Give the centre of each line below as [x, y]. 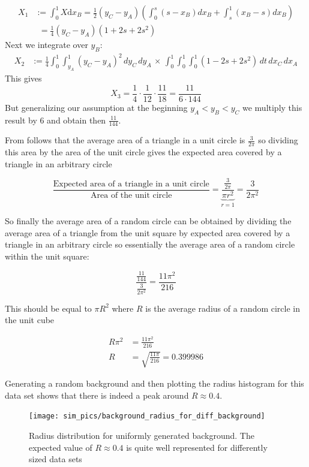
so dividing [278, 140]
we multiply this [272, 107]
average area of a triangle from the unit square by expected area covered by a [148, 232]
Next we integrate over [46, 45]
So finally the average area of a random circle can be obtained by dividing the [148, 221]
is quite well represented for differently [197, 447]
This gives [23, 78]
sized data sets [55, 459]
